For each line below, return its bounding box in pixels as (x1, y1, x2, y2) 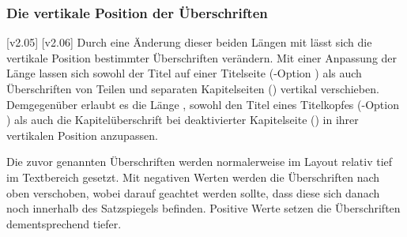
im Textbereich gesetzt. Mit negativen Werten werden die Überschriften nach (6, 168, 380, 185)
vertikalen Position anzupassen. (6, 126, 158, 143)
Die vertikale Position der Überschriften (6, 2, 268, 22)
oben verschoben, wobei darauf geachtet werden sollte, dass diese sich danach (6, 184, 380, 201)
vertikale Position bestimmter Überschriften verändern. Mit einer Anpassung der (6, 49, 398, 66)
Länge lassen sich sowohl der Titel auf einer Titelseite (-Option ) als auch (6, 65, 362, 81)
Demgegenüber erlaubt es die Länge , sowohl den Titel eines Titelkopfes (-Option (6, 96, 399, 112)
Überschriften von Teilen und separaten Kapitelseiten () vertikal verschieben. (6, 81, 379, 96)
